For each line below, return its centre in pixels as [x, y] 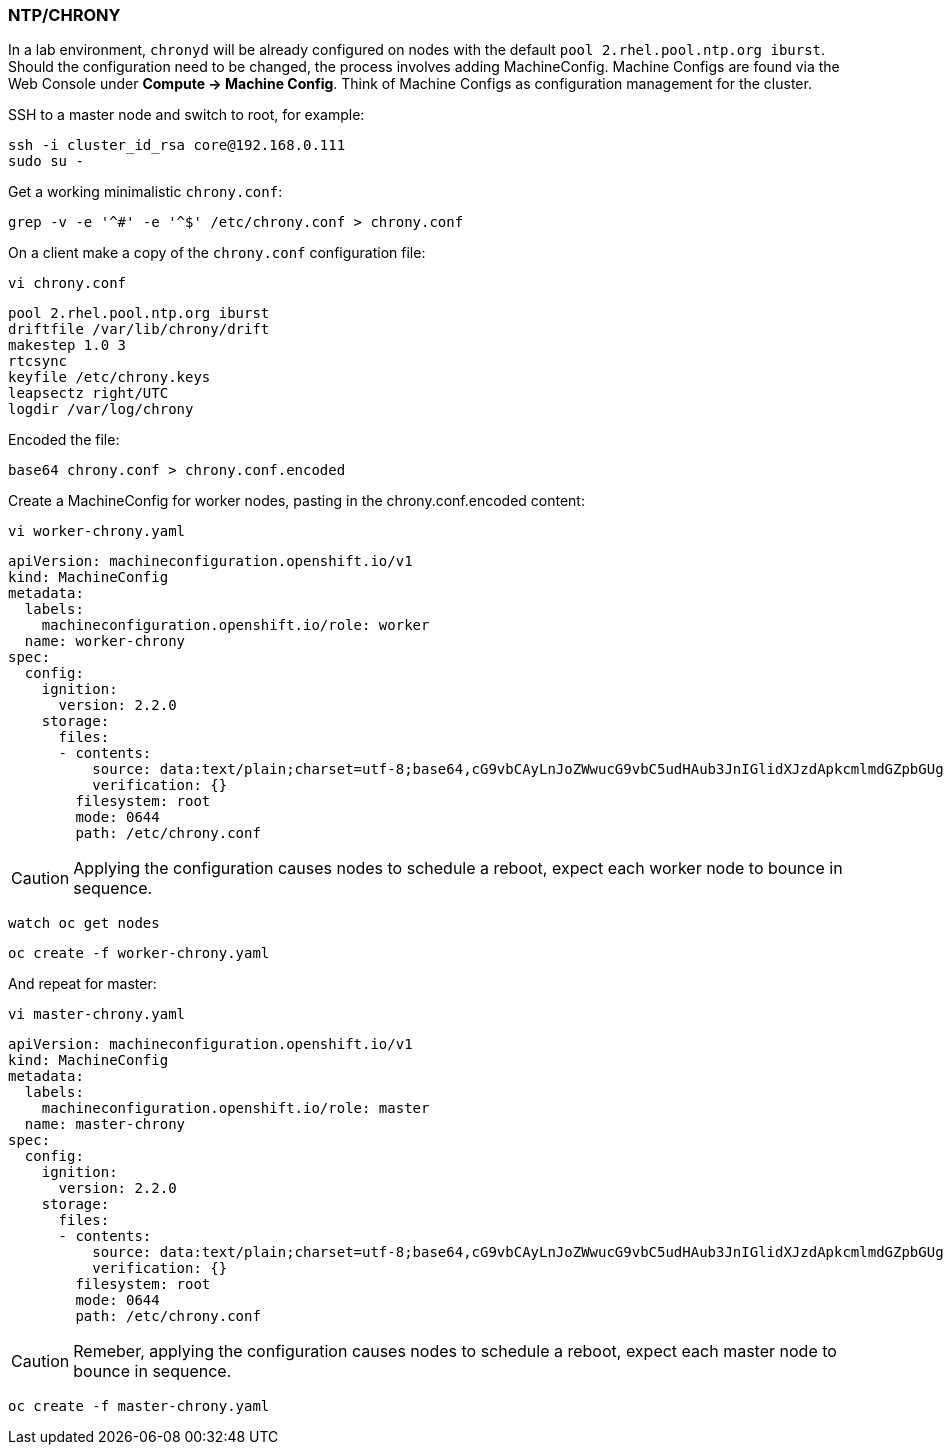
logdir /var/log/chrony [101, 409]
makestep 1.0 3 [67, 345]
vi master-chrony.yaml [97, 1014]
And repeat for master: [82, 984]
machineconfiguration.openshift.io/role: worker [235, 625]
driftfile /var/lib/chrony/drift [139, 329]
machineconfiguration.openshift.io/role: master [235, 1108]
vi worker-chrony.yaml [97, 531]
